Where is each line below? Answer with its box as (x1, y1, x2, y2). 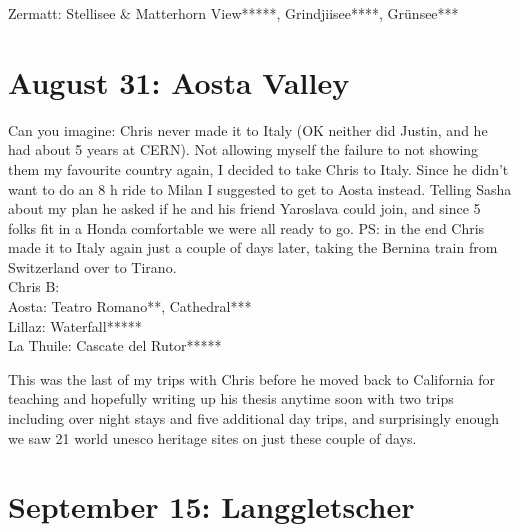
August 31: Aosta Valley (8, 61, 350, 102)
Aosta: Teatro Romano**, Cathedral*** (8, 296, 252, 317)
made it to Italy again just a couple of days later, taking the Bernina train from (8, 237, 498, 258)
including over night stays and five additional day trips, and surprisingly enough (8, 408, 500, 429)
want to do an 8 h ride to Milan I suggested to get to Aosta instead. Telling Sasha (8, 178, 512, 199)
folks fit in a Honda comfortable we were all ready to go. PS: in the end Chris (8, 217, 485, 238)
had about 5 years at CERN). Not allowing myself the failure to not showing (8, 139, 479, 160)
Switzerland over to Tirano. (8, 256, 177, 277)
